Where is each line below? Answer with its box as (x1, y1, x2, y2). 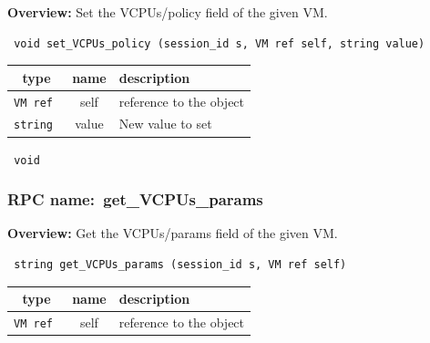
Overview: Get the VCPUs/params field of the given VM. (7, 223, 338, 243)
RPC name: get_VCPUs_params (7, 188, 263, 211)
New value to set (118, 114, 212, 133)
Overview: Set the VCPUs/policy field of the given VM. (7, 3, 328, 21)
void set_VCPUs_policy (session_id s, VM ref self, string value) (14, 36, 425, 50)
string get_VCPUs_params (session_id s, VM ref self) (14, 258, 347, 272)
